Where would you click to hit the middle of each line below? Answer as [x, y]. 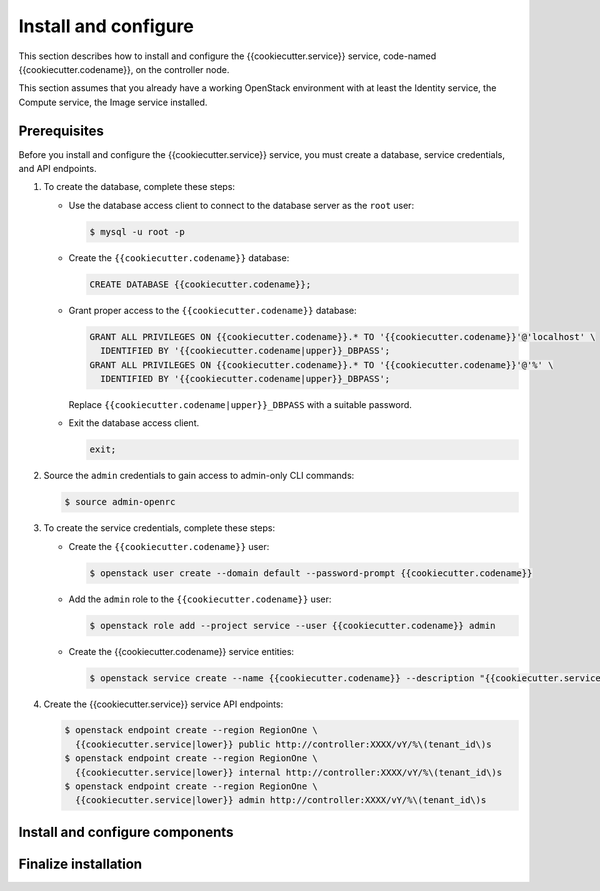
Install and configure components [126, 831]
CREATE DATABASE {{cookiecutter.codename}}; [200, 284]
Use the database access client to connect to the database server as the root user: [241, 205]
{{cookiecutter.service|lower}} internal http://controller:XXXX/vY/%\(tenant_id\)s [289, 772]
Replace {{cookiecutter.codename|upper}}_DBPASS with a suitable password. [240, 404]
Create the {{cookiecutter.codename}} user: [169, 546]
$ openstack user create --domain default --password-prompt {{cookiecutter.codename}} [311, 573]
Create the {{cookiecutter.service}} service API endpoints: [163, 704]
